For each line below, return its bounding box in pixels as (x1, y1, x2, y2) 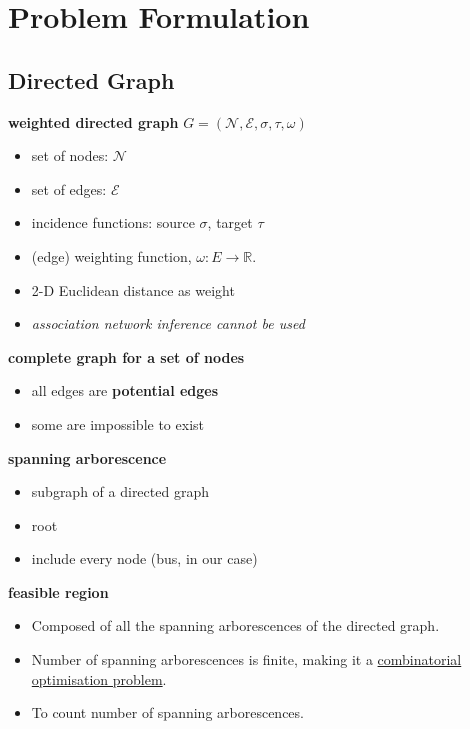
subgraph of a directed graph (31, 481, 209, 502)
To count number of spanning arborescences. (31, 702, 304, 723)
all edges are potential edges (31, 380, 219, 401)
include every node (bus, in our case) (31, 548, 258, 569)
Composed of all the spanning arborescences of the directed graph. (31, 615, 440, 636)
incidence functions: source (31, 212, 195, 233)
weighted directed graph (8, 111, 179, 132)
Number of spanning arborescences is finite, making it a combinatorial (31, 649, 462, 670)
